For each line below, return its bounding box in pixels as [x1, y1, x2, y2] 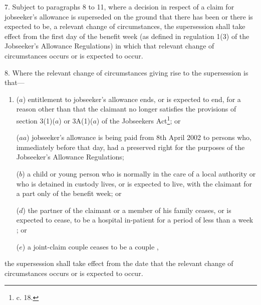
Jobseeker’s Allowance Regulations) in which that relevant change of [5, 40, 214, 51]
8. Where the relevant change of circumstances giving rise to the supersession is [5, 67, 248, 77]
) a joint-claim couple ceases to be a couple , [22, 241, 159, 251]
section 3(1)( [16, 115, 55, 125]
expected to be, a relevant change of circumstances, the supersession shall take [5, 21, 245, 31]
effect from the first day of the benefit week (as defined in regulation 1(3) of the [5, 30, 249, 41]
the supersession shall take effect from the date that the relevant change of [5, 258, 233, 268]
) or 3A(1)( [59, 115, 93, 125]
